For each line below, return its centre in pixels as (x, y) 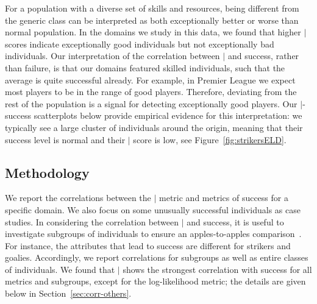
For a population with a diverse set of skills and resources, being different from (152, 8)
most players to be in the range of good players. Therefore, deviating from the (151, 92)
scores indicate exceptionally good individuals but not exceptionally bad (140, 44)
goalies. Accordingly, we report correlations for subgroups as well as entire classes (157, 257)
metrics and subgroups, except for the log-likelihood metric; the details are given (155, 281)
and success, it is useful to (235, 221)
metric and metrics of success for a (224, 198)
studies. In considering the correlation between (92, 221)
